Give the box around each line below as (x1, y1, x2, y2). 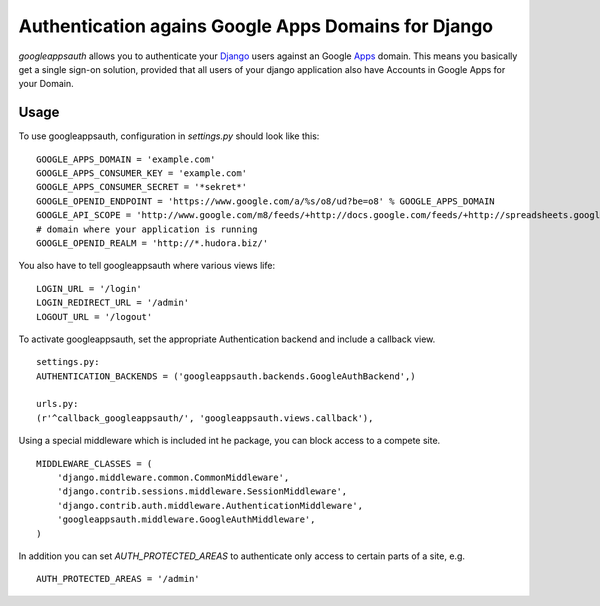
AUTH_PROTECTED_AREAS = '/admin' (36, 573, 200, 585)
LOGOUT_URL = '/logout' (36, 311, 153, 322)
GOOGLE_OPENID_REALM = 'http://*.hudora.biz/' (36, 237, 269, 249)
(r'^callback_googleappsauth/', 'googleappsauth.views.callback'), (36, 412, 374, 424)
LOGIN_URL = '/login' (36, 283, 142, 294)
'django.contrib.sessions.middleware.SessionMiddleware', (56, 486, 348, 497)
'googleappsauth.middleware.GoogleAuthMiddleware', (56, 514, 316, 525)
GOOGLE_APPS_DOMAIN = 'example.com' (36, 153, 216, 165)
